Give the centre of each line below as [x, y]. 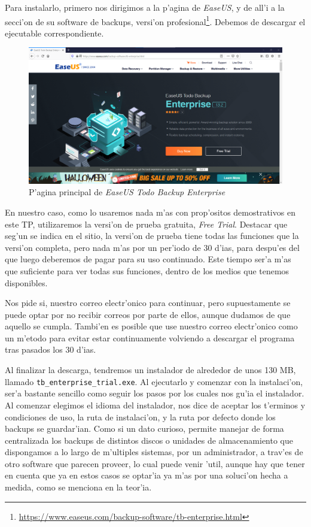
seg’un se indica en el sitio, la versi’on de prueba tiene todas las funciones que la [152, 236]
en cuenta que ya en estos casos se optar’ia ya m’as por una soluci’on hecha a [147, 475]
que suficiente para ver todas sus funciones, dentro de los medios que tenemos [147, 270]
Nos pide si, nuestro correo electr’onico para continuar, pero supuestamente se [148, 303]
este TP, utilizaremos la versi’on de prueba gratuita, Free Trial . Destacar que [146, 224]
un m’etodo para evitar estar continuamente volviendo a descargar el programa [150, 337]
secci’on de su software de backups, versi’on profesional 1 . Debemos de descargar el [155, 20]
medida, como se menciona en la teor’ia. [78, 487]
